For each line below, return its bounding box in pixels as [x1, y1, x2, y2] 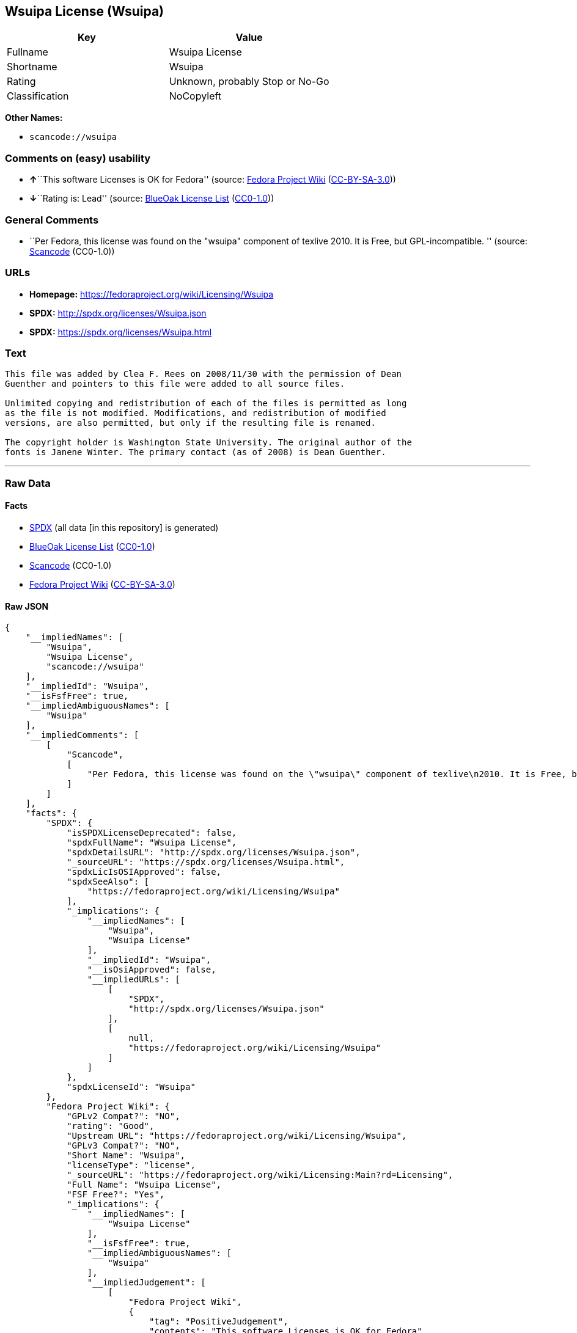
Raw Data [5, 477, 51, 489]
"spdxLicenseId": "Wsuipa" [67, 1082, 196, 1092]
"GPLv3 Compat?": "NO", [67, 1141, 180, 1151]
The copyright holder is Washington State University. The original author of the [5, 437, 412, 448]
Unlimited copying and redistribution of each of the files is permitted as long [5, 398, 407, 409]
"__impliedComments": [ [25, 730, 139, 740]
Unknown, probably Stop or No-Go [169, 75, 329, 88]
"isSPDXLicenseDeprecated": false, [67, 828, 237, 838]
